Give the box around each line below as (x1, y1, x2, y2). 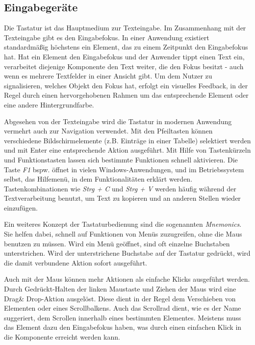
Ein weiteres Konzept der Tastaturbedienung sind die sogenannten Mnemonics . (4, 219, 242, 229)
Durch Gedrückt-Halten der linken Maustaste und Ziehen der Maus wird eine (4, 284, 236, 294)
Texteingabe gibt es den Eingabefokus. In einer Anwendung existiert (4, 32, 209, 42)
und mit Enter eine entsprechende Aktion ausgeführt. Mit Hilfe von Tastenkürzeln (4, 145, 251, 155)
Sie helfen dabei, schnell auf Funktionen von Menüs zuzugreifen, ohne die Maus (4, 229, 242, 239)
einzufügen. (4, 202, 38, 212)
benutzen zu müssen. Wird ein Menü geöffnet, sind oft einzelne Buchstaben (4, 238, 230, 248)
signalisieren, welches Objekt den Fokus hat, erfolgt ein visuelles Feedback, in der (4, 80, 248, 90)
